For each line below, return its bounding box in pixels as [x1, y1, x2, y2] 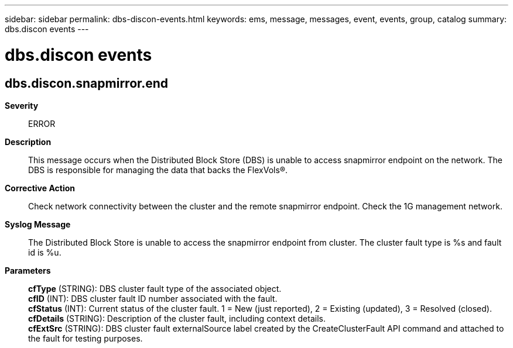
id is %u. [28, 247, 61, 257]
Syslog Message [5, 219, 71, 229]
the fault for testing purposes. [28, 333, 143, 343]
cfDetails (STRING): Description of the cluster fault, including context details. [28, 313, 326, 323]
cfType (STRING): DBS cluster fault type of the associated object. [28, 283, 282, 294]
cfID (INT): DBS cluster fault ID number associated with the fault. [28, 293, 278, 304]
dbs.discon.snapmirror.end [5, 75, 169, 91]
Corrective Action [5, 182, 75, 193]
